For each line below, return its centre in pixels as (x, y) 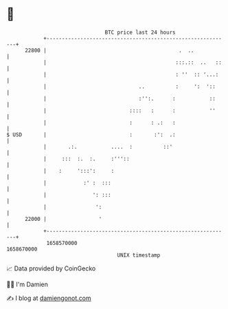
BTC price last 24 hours (140, 32)
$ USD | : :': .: (91, 135)
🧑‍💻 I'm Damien (27, 284)
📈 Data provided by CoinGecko (51, 268)
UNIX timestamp (139, 255)
